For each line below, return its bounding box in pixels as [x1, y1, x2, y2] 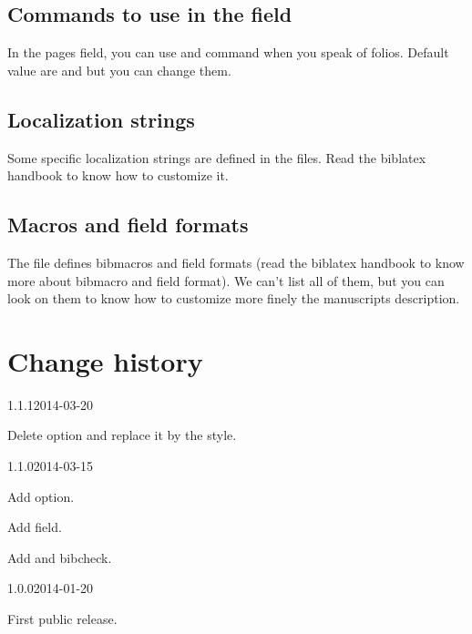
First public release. [7, 609, 118, 629]
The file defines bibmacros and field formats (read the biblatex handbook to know [7, 252, 465, 271]
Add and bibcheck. [7, 547, 112, 567]
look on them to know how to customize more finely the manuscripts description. [7, 289, 460, 308]
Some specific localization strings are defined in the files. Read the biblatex [7, 148, 426, 167]
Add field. [7, 517, 62, 537]
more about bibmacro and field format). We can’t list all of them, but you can [7, 271, 445, 290]
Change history [7, 342, 203, 379]
